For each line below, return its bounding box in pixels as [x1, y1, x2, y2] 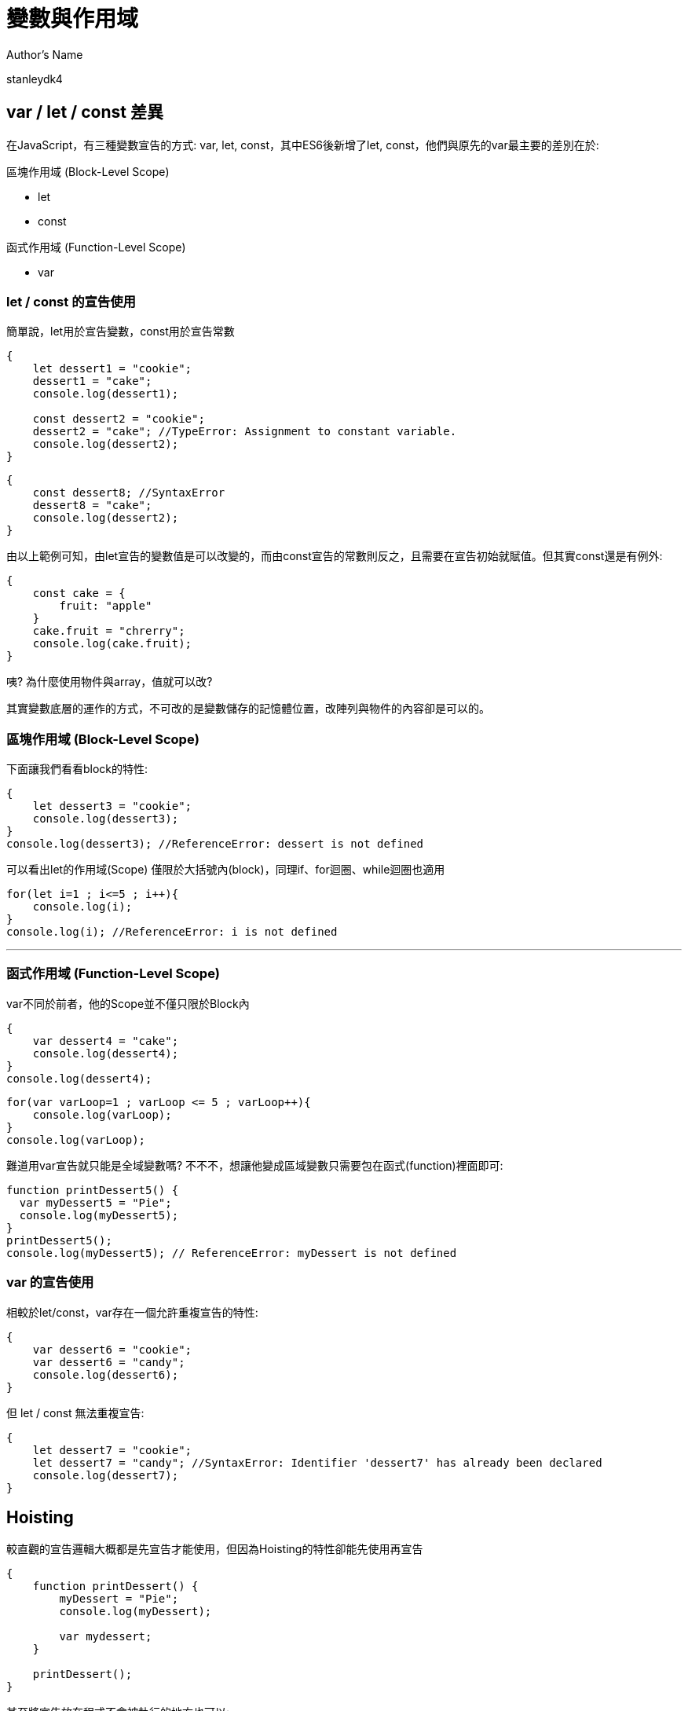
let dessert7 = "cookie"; [32, 1443, 192, 1456]
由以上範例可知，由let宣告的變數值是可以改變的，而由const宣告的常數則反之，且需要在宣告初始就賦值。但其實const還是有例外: [6, 549, 663, 563]
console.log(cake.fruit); [32, 637, 192, 650]
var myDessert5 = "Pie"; [19, 1196, 172, 1209]
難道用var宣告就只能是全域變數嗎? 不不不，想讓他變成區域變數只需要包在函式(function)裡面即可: [6, 1158, 503, 1172]
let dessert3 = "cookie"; [32, 800, 192, 813]
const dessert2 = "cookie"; [32, 412, 205, 426]
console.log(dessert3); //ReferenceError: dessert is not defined [6, 837, 424, 851]
